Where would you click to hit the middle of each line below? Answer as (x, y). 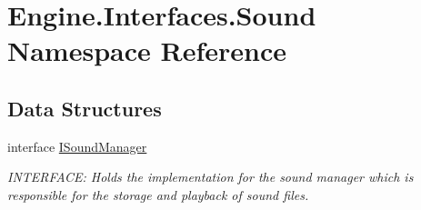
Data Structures (85, 108)
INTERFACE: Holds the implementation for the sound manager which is (210, 177)
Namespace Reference (147, 50)
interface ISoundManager (77, 146)
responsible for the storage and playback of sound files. (158, 194)
